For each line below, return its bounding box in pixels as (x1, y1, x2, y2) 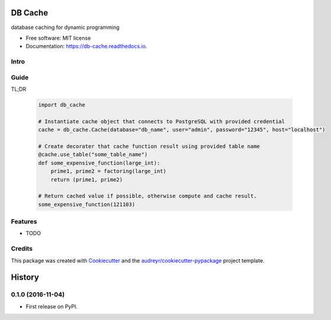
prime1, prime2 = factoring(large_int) (50, 168, 167, 175)
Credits (11, 245, 33, 253)
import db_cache (38, 101, 86, 108)
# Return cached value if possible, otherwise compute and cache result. (38, 193, 257, 200)
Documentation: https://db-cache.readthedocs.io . (25, 43, 147, 50)
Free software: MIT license (25, 34, 91, 41)
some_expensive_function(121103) (38, 201, 136, 207)
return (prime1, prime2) (50, 176, 123, 183)
